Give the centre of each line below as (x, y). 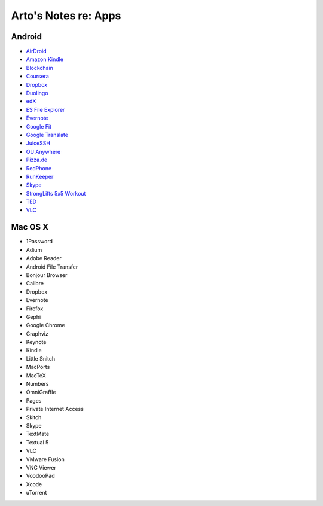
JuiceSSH (38, 143)
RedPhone (39, 168)
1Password (39, 242)
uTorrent (36, 493)
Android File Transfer (52, 267)
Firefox (35, 309)
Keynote (36, 342)
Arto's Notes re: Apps (66, 16)
